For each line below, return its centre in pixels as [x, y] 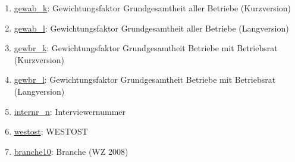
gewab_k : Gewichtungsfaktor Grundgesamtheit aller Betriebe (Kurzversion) [153, 8]
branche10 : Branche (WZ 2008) [71, 151]
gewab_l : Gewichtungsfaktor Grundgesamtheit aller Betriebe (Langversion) [151, 28]
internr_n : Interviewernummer [70, 111]
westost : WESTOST [51, 131]
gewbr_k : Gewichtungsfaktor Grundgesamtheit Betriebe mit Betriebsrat [146, 48]
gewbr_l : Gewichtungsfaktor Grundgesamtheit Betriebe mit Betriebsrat [145, 80]
